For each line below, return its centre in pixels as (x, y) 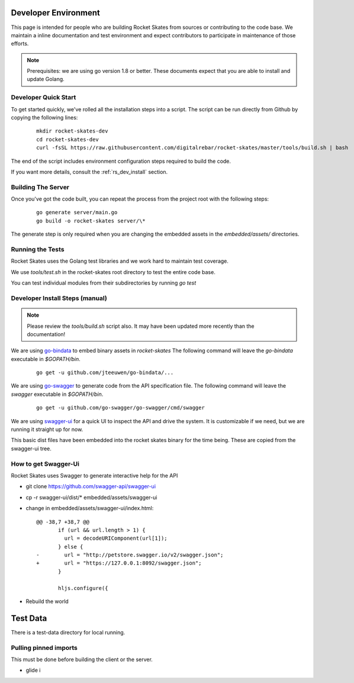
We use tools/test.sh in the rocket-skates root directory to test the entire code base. (113, 272)
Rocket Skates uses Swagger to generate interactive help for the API (94, 475)
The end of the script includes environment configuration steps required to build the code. (121, 161)
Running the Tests (38, 250)
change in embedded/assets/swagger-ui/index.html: (90, 508)
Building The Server (40, 187)
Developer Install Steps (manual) (59, 298)
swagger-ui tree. (31, 448)
